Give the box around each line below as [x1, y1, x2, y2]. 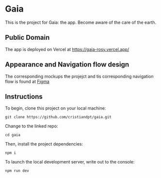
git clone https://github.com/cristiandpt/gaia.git [5, 115, 112, 120]
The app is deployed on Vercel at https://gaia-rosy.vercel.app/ [5, 46, 129, 52]
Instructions [5, 92, 43, 100]
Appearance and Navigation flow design [5, 61, 129, 69]
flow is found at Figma [5, 79, 49, 84]
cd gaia [5, 132, 21, 138]
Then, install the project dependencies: [5, 141, 83, 147]
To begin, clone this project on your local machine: [5, 105, 106, 111]
